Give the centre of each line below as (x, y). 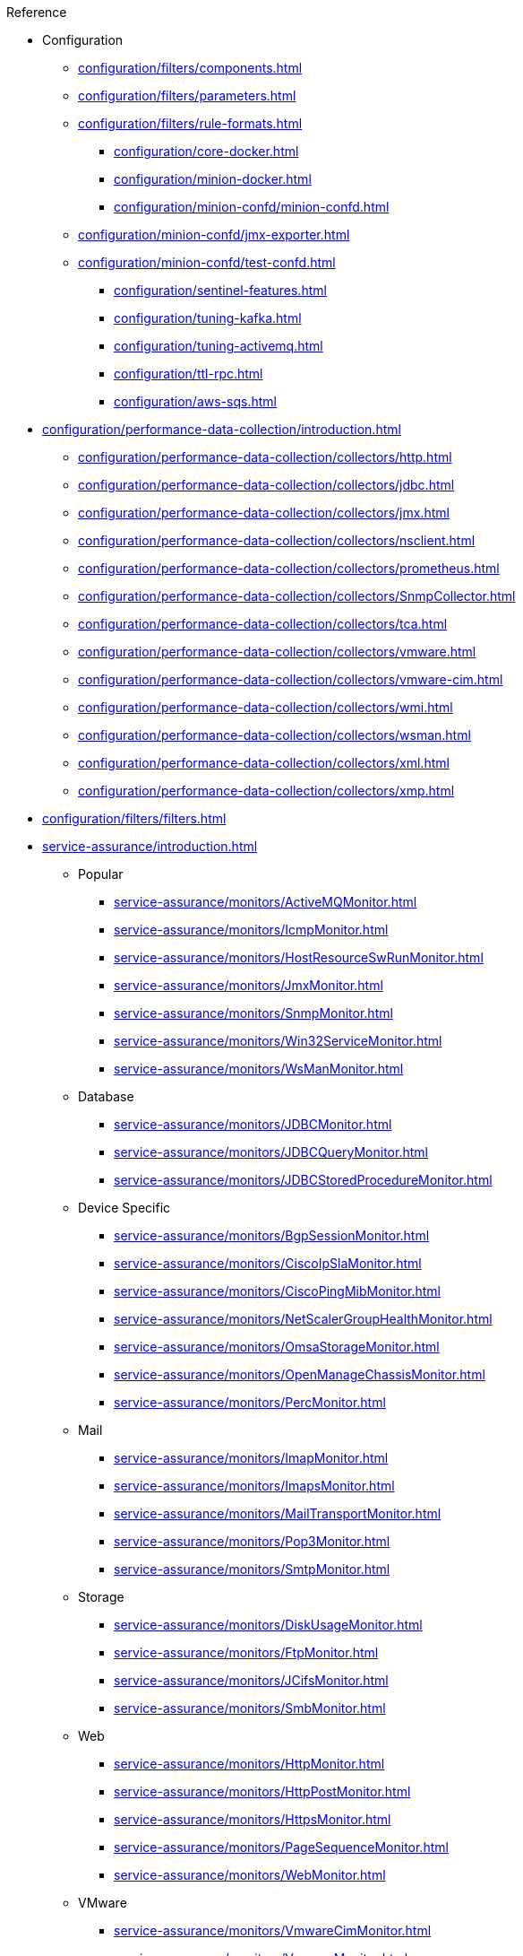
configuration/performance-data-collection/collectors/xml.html (264, 763)
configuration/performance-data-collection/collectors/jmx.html (264, 513)
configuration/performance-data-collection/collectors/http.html (265, 457)
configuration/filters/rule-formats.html (190, 123)
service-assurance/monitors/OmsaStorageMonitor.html (277, 1347)
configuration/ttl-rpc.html (189, 374)
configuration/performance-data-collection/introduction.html (222, 429)
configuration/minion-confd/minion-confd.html (252, 207)
